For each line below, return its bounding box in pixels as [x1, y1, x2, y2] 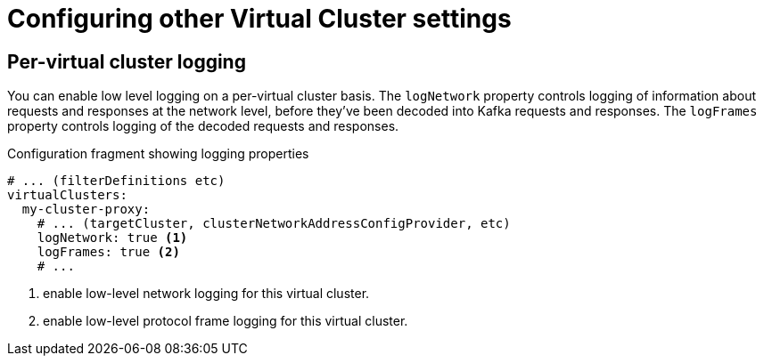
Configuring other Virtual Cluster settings [7, 4, 512, 34]
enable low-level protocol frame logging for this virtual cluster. [43, 313, 408, 329]
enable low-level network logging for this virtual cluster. [43, 286, 370, 302]
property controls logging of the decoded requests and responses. [7, 118, 399, 134]
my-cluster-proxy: [21, 202, 151, 217]
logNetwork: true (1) [37, 230, 188, 246]
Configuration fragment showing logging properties [7, 146, 309, 162]
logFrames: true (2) [37, 245, 180, 260]
